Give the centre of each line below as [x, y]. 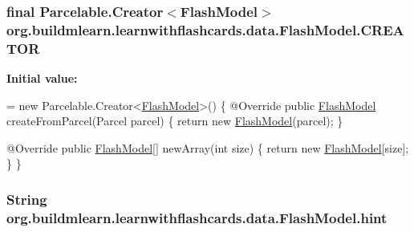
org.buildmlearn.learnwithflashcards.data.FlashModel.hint [197, 217]
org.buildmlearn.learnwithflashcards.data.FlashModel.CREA [205, 29]
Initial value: [42, 78]
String [27, 199]
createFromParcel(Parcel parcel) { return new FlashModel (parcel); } [175, 121]
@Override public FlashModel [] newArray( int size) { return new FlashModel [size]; [208, 147]
